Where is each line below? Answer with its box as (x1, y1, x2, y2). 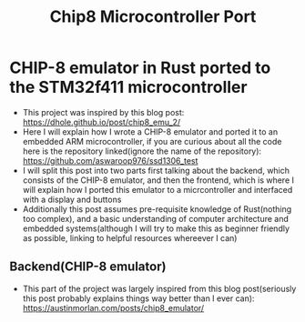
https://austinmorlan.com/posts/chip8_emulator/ (22, 302, 205, 313)
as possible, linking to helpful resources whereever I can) (22, 232, 238, 243)
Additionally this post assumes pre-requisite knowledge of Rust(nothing (22, 203, 292, 215)
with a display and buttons (22, 194, 122, 205)
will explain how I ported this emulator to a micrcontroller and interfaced (22, 184, 293, 195)
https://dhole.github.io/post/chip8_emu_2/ (22, 116, 181, 127)
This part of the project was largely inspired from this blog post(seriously (22, 283, 297, 294)
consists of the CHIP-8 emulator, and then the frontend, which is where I (22, 175, 294, 186)
